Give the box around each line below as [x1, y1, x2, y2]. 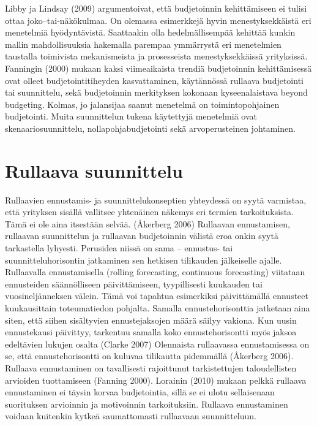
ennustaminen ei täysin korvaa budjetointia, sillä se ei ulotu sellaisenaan [5, 386, 275, 398]
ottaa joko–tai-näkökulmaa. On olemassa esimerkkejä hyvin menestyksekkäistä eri [5, 13, 311, 26]
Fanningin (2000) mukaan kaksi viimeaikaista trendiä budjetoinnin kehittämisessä [5, 61, 312, 74]
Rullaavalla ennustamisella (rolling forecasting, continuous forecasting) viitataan [5, 265, 305, 278]
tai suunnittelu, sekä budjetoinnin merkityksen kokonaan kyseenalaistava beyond [5, 86, 308, 99]
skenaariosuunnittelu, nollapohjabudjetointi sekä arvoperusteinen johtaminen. [5, 121, 296, 134]
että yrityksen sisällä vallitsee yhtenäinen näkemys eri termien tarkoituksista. [5, 205, 294, 218]
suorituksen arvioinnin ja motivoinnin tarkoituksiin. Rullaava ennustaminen [5, 397, 288, 410]
